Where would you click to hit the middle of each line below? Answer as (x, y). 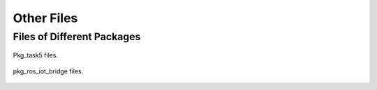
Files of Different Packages (77, 37)
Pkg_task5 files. (36, 55)
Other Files (45, 18)
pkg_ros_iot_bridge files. (48, 71)
